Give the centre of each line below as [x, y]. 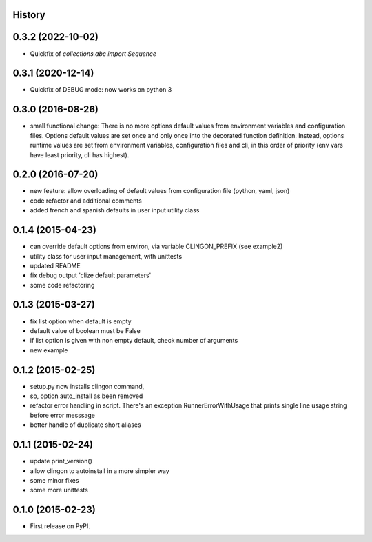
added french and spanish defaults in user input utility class [115, 210]
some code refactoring [62, 285]
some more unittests [59, 490]
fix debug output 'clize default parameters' [91, 275]
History [29, 15]
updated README [55, 265]
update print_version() [61, 461]
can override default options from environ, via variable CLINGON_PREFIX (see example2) [156, 247]
